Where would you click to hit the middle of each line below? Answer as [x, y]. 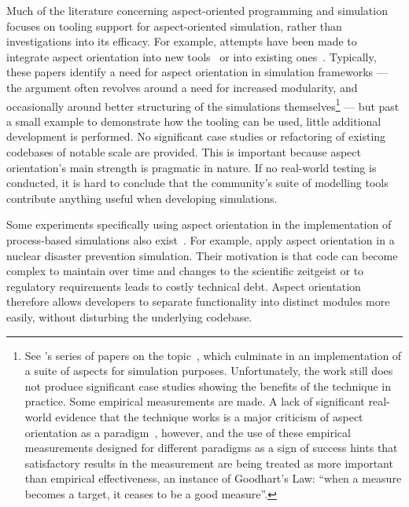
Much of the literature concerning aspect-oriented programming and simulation [197, 10]
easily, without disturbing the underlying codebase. [129, 316]
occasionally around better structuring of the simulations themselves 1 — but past [203, 105]
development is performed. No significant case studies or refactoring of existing [196, 136]
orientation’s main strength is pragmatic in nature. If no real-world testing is [192, 167]
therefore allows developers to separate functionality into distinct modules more [198, 301]
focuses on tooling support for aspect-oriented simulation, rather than [174, 26]
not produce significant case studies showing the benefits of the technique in [208, 386]
